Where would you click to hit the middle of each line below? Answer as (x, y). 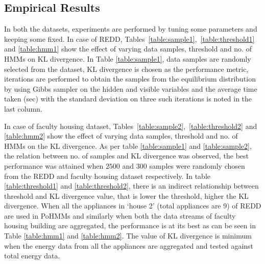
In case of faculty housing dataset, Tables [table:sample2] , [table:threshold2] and (131, 126)
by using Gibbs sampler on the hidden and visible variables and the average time (131, 88)
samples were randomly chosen (197, 165)
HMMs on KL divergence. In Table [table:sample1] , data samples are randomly (128, 58)
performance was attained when (54, 165)
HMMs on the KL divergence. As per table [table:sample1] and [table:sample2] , (128, 146)
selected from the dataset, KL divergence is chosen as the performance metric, (126, 69)
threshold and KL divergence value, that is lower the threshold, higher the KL (126, 195)
